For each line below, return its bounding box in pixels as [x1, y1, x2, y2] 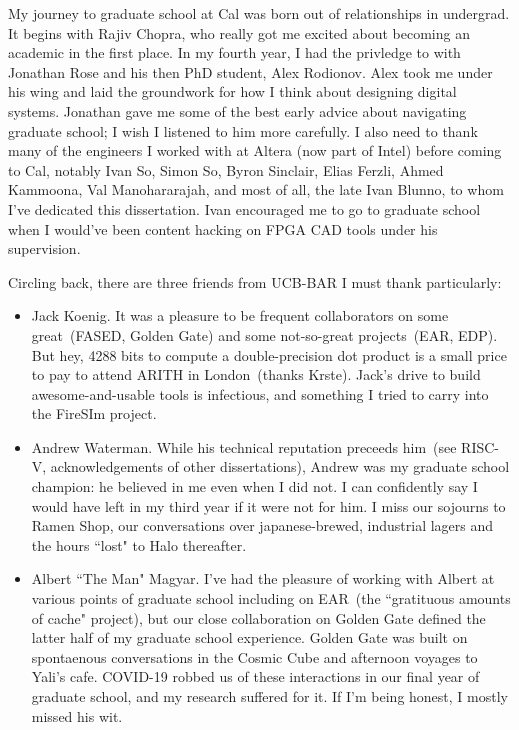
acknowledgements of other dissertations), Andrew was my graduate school [50, 456, 510, 477]
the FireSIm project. [31, 403, 157, 424]
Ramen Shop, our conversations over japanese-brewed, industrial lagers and [31, 515, 494, 536]
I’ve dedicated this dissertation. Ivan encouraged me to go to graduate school [8, 198, 481, 219]
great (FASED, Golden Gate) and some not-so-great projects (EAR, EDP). [31, 324, 498, 345]
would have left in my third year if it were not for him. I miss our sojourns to [31, 495, 506, 516]
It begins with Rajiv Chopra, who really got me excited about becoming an [8, 22, 470, 43]
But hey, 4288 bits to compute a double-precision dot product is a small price [31, 344, 507, 365]
